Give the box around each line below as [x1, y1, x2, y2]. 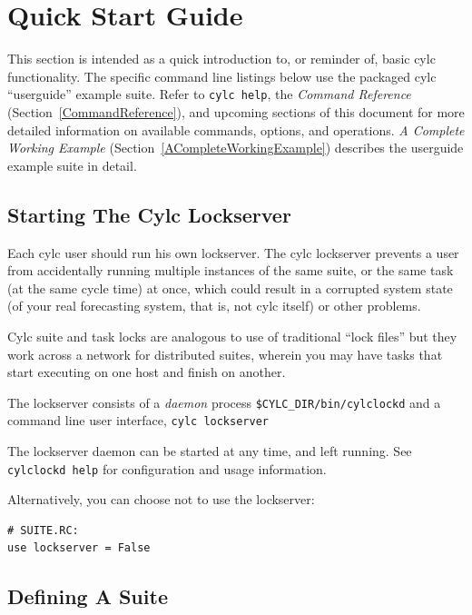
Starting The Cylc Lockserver [7, 200, 291, 228]
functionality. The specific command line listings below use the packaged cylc [7, 66, 437, 85]
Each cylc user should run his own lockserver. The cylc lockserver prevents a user [7, 243, 459, 262]
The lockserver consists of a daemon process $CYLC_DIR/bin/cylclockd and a [7, 392, 441, 412]
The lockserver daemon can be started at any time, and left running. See [7, 441, 412, 461]
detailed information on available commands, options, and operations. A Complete [7, 120, 465, 139]
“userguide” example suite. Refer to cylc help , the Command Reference [7, 84, 411, 104]
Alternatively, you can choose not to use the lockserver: [7, 490, 315, 509]
